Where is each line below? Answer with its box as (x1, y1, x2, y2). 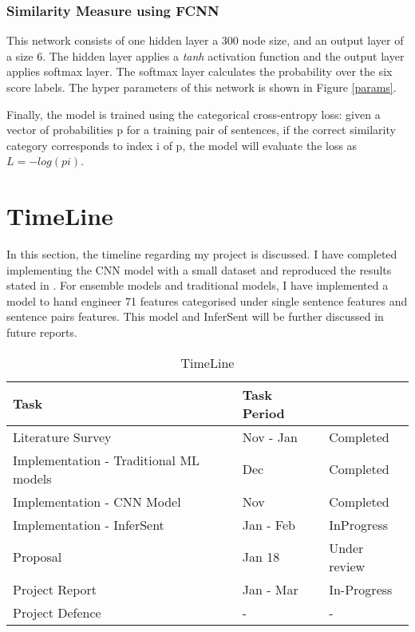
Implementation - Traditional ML (13, 450, 200, 469)
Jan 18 (242, 547, 280, 567)
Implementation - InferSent (13, 515, 164, 534)
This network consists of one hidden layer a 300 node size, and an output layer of (6, 32, 404, 49)
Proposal (13, 547, 62, 567)
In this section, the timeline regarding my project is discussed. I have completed (6, 246, 397, 263)
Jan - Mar (242, 579, 298, 598)
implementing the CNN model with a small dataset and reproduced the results (6, 261, 392, 278)
